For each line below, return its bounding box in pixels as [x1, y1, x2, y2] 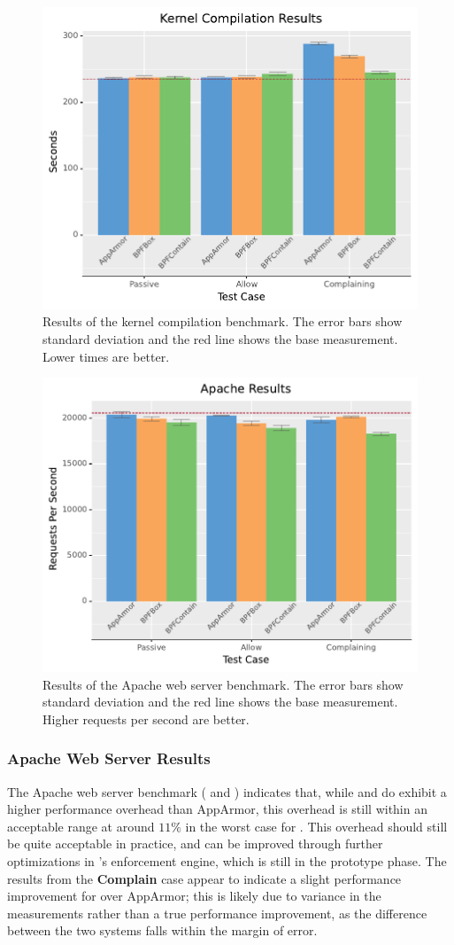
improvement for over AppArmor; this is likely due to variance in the [7, 886, 381, 905]
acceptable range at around [7, 816, 155, 835]
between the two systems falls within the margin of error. [7, 921, 318, 940]
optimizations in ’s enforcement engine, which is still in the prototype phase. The [7, 851, 447, 870]
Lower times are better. [42, 347, 170, 365]
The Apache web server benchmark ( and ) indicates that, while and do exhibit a [7, 782, 447, 801]
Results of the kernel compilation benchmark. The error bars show [42, 312, 403, 331]
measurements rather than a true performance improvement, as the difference [7, 903, 427, 922]
